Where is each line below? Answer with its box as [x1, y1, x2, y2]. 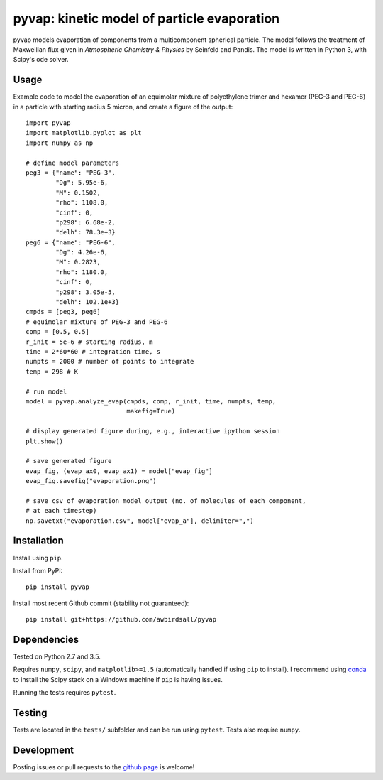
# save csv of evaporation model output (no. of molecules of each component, [26, 497, 306, 504]
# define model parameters [26, 158, 120, 167]
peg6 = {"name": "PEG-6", [26, 238, 116, 247]
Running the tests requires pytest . [13, 688, 116, 697]
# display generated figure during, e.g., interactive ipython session [26, 427, 280, 435]
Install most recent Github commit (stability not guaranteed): [13, 599, 189, 607]
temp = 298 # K [26, 367, 79, 376]
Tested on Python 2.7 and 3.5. [13, 652, 101, 661]
